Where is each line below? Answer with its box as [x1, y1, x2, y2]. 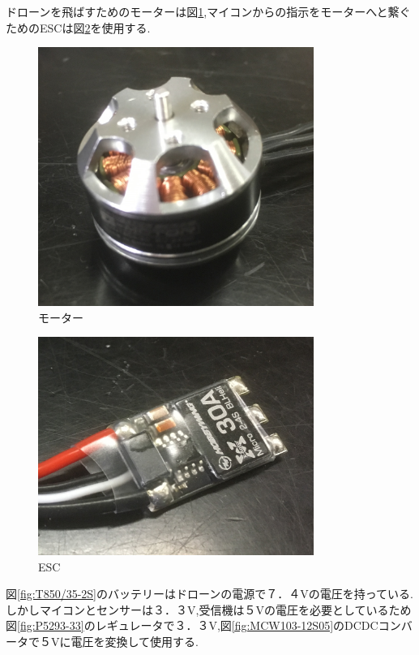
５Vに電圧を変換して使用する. [39, 632, 199, 649]
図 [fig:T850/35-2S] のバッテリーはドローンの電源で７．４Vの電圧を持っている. [6, 585, 414, 602]
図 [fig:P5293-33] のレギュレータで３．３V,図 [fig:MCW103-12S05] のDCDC [6, 617, 378, 634]
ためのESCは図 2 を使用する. [6, 19, 151, 36]
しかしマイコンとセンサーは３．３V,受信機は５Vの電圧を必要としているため [6, 601, 412, 618]
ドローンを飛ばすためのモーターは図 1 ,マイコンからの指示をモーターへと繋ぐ [6, 3, 411, 19]
